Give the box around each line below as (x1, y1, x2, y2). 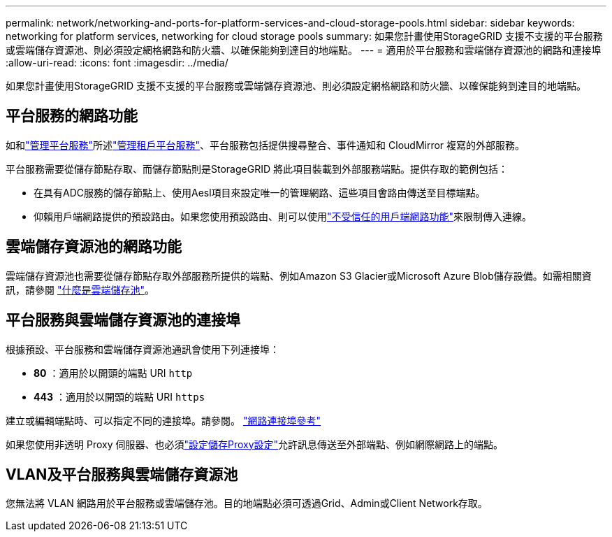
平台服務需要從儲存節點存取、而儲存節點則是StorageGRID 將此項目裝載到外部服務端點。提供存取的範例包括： (6, 162, 508, 175)
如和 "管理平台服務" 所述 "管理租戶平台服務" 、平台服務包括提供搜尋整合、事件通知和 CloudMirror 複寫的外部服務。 (6, 138, 525, 151)
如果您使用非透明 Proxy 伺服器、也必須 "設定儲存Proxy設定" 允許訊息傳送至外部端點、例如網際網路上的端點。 (6, 438, 504, 450)
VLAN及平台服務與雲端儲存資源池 (6, 465, 238, 483)
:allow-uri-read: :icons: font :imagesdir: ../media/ (6, 57, 228, 69)
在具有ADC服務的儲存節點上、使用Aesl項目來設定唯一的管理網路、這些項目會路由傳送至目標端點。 (34, 186, 486, 199)
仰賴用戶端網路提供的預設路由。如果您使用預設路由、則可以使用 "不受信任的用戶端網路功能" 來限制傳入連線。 (34, 210, 532, 222)
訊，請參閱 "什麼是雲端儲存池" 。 (6, 283, 154, 296)
